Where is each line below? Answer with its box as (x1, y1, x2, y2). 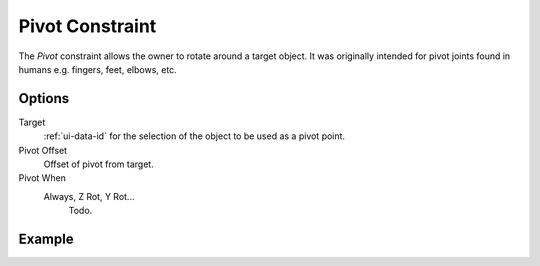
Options (18, 90, 70, 107)
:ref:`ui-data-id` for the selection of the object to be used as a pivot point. (43, 130, 345, 142)
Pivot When (18, 172, 67, 184)
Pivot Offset (18, 144, 68, 156)
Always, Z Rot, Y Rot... (43, 190, 135, 202)
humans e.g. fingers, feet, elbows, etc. (18, 63, 177, 75)
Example (18, 231, 74, 247)
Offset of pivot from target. (43, 158, 154, 170)
